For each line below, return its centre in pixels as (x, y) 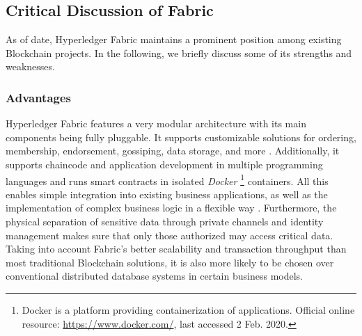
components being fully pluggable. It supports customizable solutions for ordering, (181, 137)
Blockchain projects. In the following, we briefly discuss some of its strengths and (179, 53)
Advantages (39, 97)
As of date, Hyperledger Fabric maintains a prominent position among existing (174, 39)
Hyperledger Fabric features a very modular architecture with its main (156, 123)
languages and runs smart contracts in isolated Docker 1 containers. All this (167, 179)
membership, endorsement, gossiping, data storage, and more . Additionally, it (173, 151)
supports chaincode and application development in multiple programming (164, 164)
